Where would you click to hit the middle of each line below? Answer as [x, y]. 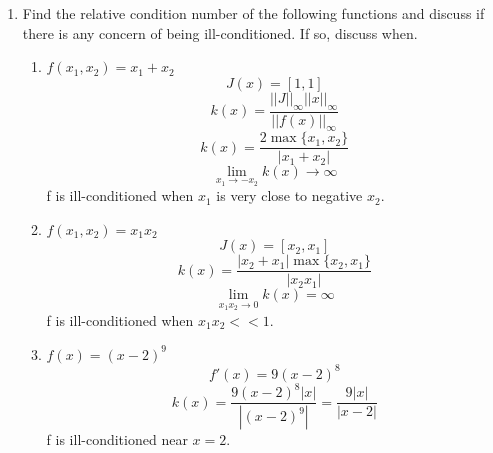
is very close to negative [289, 195]
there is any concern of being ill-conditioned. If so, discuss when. [220, 32]
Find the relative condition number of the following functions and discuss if [253, 13]
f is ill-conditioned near [117, 439]
